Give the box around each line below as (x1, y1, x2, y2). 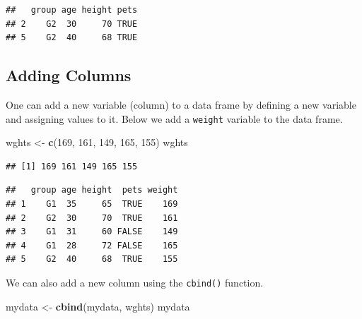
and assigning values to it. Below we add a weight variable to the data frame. (6, 111, 343, 126)
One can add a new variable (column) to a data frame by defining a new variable (6, 97, 356, 112)
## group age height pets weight (6, 185, 178, 195)
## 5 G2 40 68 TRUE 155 (6, 254, 178, 265)
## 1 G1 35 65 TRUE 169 (6, 199, 178, 210)
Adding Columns (6, 64, 132, 86)
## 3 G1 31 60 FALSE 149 (6, 227, 178, 237)
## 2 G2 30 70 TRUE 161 (6, 212, 178, 223)
